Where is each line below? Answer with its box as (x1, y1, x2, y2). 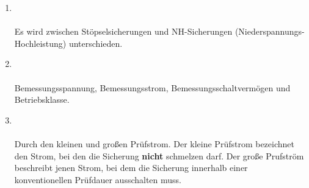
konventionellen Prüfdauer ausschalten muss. (14, 173, 182, 186)
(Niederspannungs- (234, 25, 305, 38)
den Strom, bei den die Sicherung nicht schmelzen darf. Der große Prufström (14, 149, 304, 162)
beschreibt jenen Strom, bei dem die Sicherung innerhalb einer (14, 161, 248, 174)
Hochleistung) (14, 37, 67, 49)
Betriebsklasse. (14, 93, 70, 106)
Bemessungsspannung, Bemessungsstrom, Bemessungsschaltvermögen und (14, 81, 291, 94)
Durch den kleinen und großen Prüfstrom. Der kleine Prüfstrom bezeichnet (14, 137, 294, 150)
